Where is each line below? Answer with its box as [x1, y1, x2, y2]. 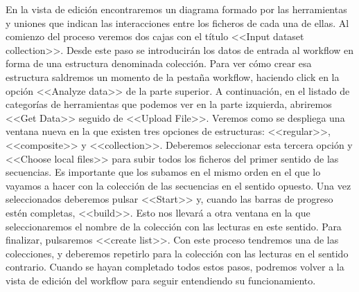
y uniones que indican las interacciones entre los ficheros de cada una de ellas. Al [6, 15, 349, 30]
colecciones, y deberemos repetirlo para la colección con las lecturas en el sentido [6, 246, 349, 260]
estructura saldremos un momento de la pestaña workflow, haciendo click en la [6, 69, 340, 84]
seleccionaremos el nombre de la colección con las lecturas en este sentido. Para [6, 219, 342, 233]
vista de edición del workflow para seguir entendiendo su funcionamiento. [6, 273, 316, 287]
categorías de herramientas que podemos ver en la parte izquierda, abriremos [6, 97, 332, 111]
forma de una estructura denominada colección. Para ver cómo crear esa [6, 56, 312, 71]
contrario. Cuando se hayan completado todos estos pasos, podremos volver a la [6, 259, 344, 274]
